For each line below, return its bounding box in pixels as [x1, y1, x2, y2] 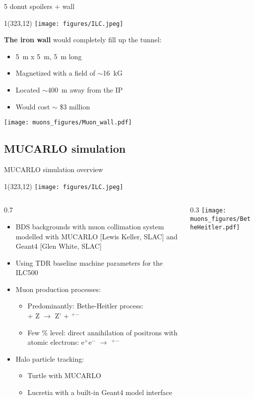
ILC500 [15, 267, 38, 278]
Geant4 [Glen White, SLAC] [15, 241, 102, 251]
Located [15, 85, 40, 95]
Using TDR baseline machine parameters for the [15, 257, 163, 268]
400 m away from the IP [48, 85, 123, 95]
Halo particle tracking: [15, 353, 84, 364]
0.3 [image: [190, 204, 226, 215]
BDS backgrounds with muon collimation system [15, 221, 164, 231]
